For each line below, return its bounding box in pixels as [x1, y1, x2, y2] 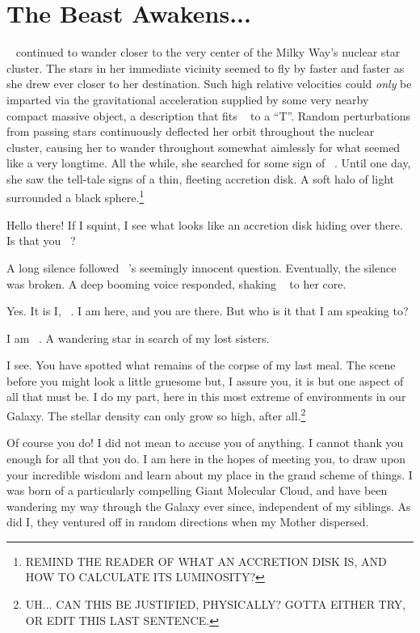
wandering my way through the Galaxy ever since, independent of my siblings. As [6, 497, 411, 514]
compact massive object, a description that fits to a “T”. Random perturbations [6, 107, 411, 124]
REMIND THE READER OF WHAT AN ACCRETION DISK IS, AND [25, 552, 387, 569]
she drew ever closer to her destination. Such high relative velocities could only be [6, 75, 412, 92]
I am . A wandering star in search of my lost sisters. [6, 329, 270, 346]
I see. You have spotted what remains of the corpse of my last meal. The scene [6, 357, 396, 373]
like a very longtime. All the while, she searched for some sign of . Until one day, [6, 154, 411, 171]
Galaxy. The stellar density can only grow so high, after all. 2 [6, 405, 306, 424]
